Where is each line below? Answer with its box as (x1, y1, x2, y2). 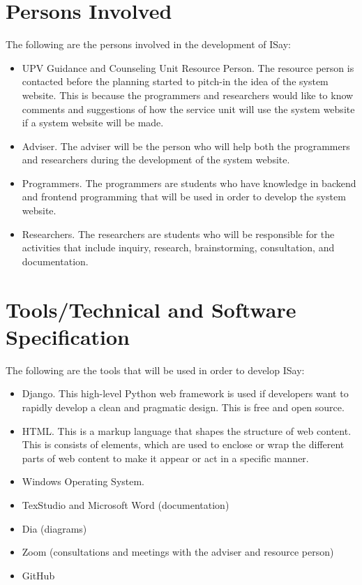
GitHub (22, 568, 55, 582)
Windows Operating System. (22, 474, 145, 489)
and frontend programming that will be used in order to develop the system (22, 189, 346, 204)
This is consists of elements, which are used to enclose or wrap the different (22, 437, 345, 452)
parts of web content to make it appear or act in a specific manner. (22, 450, 309, 465)
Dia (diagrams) (22, 521, 87, 535)
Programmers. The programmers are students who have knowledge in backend (22, 175, 356, 190)
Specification (6, 322, 130, 350)
